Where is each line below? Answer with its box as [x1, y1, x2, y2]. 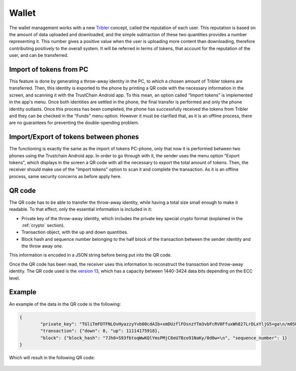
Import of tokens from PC [9, 65, 88, 74]
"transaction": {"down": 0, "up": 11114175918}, [40, 328, 160, 334]
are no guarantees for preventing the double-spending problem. [9, 120, 139, 126]
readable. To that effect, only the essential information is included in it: [9, 206, 152, 212]
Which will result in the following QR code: [9, 355, 95, 361]
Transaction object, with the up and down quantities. [21, 229, 128, 235]
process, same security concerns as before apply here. [9, 173, 122, 179]
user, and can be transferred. [9, 52, 69, 58]
